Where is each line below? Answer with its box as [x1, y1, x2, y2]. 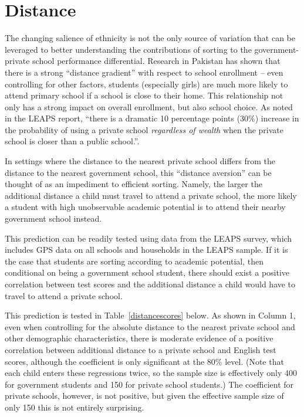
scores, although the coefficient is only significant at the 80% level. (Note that [5, 355, 284, 367]
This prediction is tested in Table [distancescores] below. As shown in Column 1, [5, 309, 296, 321]
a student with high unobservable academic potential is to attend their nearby [5, 201, 286, 213]
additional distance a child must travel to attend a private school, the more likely [5, 189, 297, 201]
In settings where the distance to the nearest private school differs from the [5, 155, 276, 167]
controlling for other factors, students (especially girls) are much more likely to [5, 77, 288, 90]
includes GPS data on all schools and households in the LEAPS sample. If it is [5, 243, 288, 256]
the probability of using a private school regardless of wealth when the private [5, 123, 284, 135]
